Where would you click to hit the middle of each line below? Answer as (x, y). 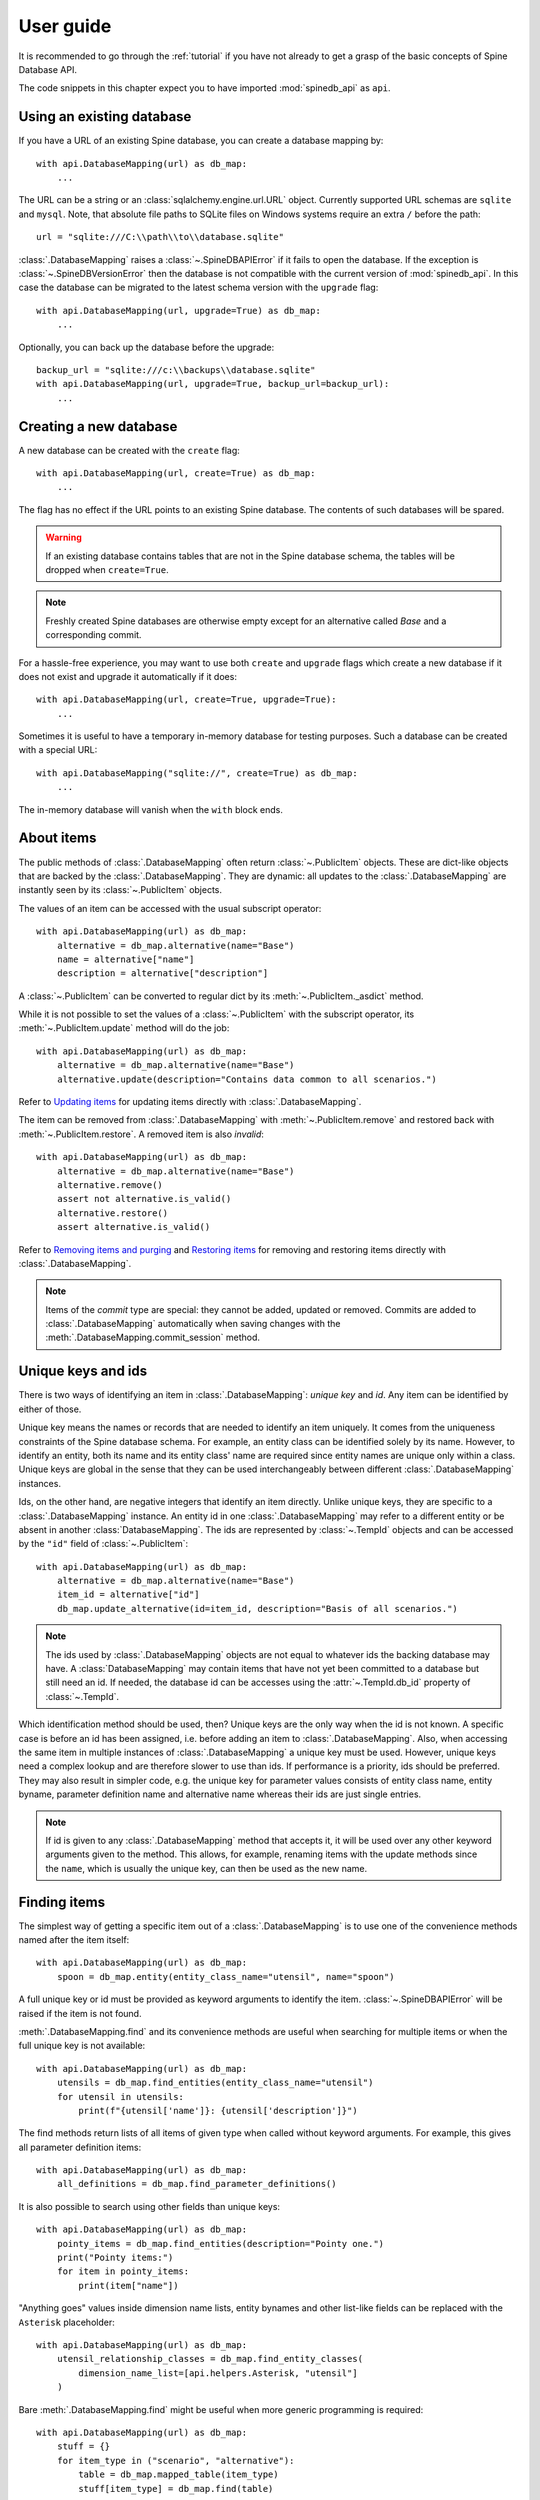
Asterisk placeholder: (66, 2322)
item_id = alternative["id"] (128, 1594)
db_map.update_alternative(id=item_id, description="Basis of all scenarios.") (257, 1608)
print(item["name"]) (128, 2285)
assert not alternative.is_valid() (144, 1199)
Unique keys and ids (83, 1371)
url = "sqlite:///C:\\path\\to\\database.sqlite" (160, 237)
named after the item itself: (74, 1940)
